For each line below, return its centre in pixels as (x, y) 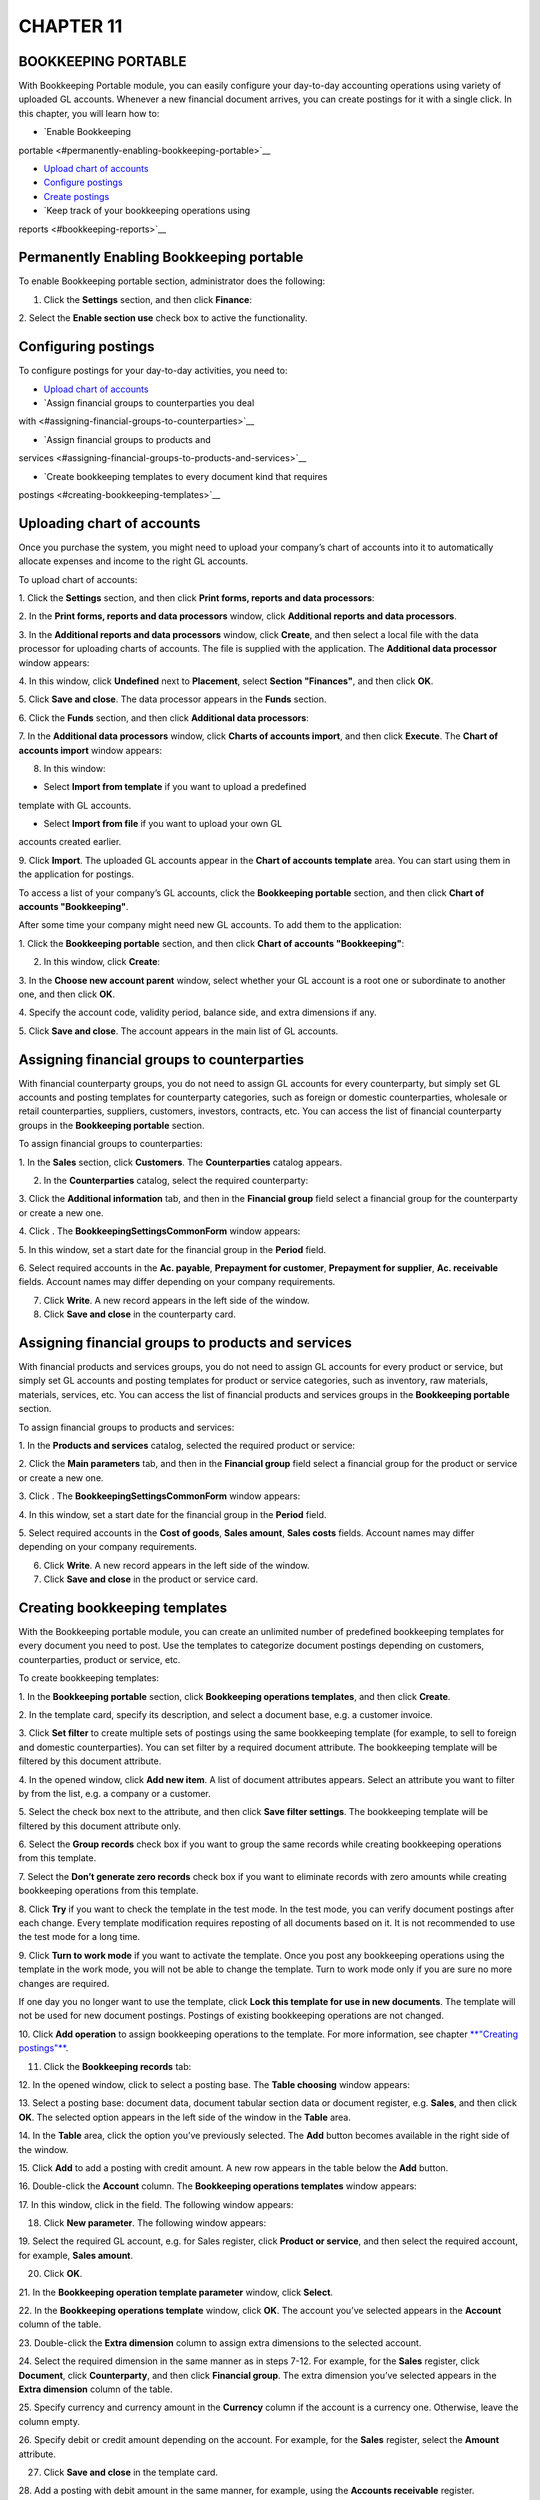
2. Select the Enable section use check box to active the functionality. (163, 318)
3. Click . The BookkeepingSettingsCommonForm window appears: (159, 1496)
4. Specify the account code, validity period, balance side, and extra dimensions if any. (197, 1012)
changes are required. (64, 1983)
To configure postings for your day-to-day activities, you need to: (153, 371)
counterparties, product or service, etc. (99, 1659)
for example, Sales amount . (76, 2255)
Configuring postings (86, 346)
